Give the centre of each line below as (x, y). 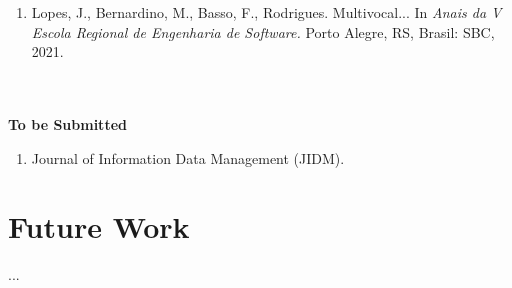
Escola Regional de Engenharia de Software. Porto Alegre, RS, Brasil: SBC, (263, 31)
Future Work (99, 226)
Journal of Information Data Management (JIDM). (188, 157)
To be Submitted (67, 123)
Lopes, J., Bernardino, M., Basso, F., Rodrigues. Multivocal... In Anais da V (266, 12)
